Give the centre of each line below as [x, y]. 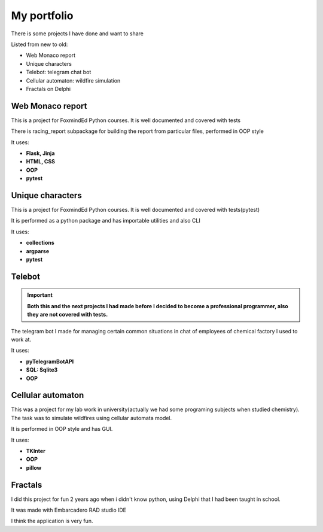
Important [40, 295]
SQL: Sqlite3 [42, 370]
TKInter [36, 451]
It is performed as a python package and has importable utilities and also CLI [106, 221]
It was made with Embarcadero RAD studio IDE [69, 510]
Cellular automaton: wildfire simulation [73, 80]
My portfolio [42, 16]
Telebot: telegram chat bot [59, 72]
